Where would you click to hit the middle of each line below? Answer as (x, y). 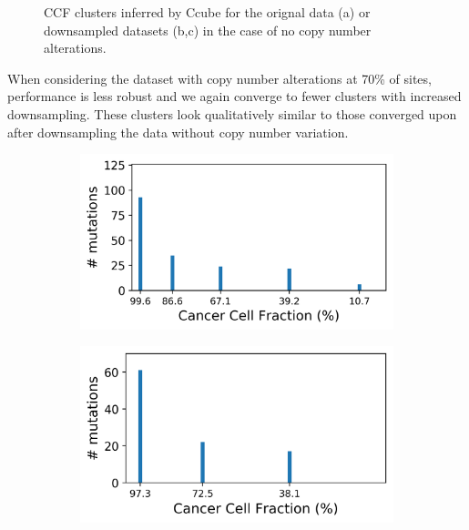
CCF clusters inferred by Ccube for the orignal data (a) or (207, 12)
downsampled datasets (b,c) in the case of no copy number (208, 30)
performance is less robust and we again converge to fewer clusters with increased (234, 96)
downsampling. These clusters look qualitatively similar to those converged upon (232, 113)
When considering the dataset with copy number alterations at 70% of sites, (219, 78)
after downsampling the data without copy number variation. (178, 132)
